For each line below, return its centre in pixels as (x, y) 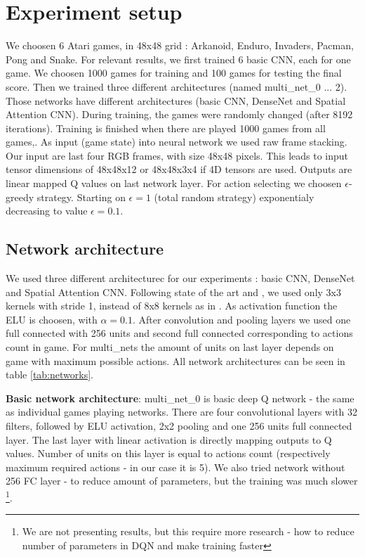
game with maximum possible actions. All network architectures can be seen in (175, 360)
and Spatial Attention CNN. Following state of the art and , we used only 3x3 (173, 292)
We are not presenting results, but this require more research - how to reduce (188, 531)
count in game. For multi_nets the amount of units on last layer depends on (170, 347)
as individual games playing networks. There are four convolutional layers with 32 (182, 412)
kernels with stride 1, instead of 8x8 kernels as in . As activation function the (172, 306)
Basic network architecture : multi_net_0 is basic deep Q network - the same (180, 398)
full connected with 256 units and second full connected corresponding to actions (179, 333)
